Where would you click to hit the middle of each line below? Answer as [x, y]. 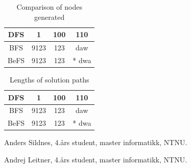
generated [50, 17]
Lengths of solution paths [49, 79]
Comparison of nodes [49, 7]
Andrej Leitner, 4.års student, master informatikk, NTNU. [96, 159]
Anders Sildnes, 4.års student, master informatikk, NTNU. [96, 142]
